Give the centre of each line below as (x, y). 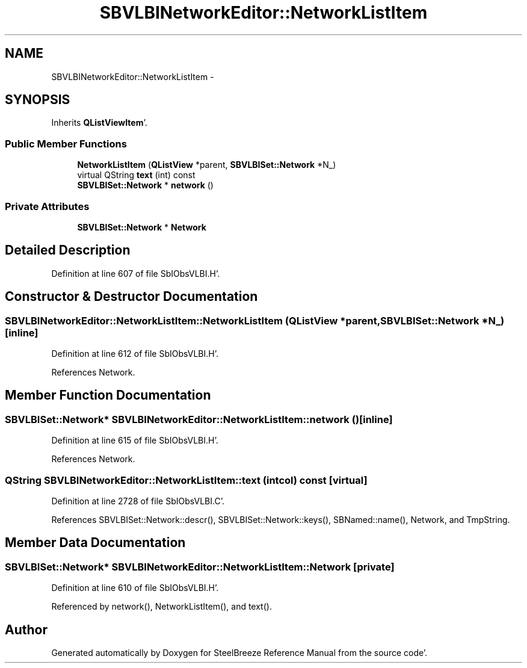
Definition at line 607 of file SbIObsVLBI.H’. (136, 273)
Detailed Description (68, 250)
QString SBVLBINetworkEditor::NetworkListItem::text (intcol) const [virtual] (186, 480)
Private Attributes (47, 206)
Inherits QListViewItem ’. (99, 123)
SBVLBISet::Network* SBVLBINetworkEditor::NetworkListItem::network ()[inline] (199, 419)
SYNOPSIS (38, 100)
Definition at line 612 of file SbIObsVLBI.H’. (135, 354)
